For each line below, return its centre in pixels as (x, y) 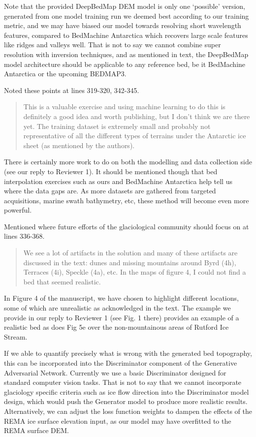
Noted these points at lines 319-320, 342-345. (72, 90)
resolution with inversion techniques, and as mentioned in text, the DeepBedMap (126, 54)
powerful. (18, 210)
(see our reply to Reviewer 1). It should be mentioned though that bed (111, 171)
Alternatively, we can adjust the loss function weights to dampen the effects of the (128, 411)
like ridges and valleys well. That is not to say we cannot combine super (112, 45)
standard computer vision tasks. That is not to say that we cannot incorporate (123, 382)
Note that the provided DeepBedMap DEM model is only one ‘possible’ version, (125, 6)
